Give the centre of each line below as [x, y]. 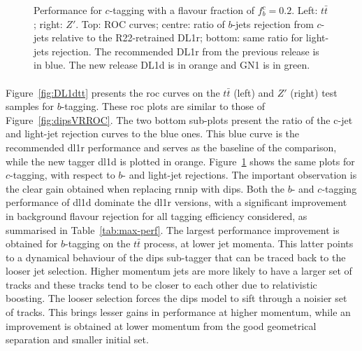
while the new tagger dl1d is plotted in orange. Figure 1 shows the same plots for [180, 161]
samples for [30, 106]
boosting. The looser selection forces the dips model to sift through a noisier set [176, 298]
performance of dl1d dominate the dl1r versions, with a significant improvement [176, 202]
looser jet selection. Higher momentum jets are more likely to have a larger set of [179, 271]
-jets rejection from [273, 23]
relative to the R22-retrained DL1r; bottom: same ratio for [178, 37]
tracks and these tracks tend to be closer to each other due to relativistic [161, 284]
